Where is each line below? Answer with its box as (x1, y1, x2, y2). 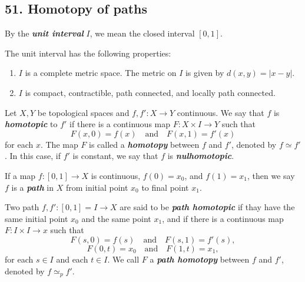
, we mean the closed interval (89, 27, 195, 39)
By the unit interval (5, 27, 84, 39)
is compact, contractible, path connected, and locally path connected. (25, 86, 276, 98)
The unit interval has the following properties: (5, 47, 171, 59)
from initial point (65, 181, 128, 193)
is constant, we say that (72, 150, 158, 162)
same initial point (5, 212, 68, 224)
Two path (5, 201, 39, 213)
